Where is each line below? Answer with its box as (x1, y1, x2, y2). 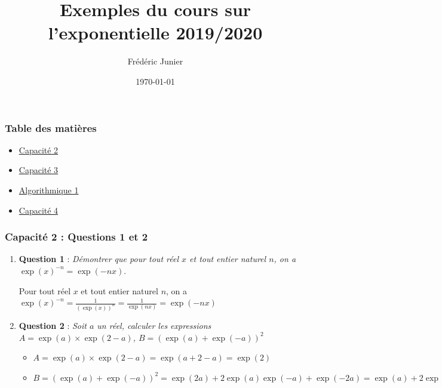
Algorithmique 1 (19, 183, 79, 196)
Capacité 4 (19, 204, 59, 216)
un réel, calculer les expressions (97, 319, 211, 332)
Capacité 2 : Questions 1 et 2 (5, 229, 148, 244)
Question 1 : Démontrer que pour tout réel (19, 252, 179, 265)
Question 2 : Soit (19, 319, 87, 332)
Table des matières (5, 120, 97, 135)
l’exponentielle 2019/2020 (48, 20, 263, 45)
